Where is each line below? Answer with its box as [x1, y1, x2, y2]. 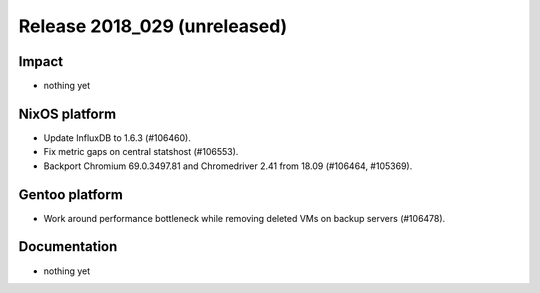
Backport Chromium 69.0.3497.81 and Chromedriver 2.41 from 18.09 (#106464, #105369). [43, 160, 413, 172]
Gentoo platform [18, 186, 124, 203]
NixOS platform [18, 105, 117, 122]
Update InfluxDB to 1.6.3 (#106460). [43, 131, 192, 144]
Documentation [18, 238, 118, 255]
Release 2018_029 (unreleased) [18, 15, 288, 37]
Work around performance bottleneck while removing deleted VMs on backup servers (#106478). [43, 212, 446, 224]
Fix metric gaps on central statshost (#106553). [43, 146, 239, 158]
